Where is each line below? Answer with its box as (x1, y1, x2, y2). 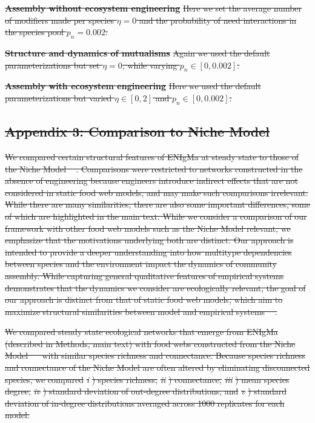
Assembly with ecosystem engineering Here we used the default (5, 80, 261, 92)
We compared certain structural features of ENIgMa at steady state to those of (5, 150, 299, 163)
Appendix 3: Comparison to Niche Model (5, 122, 270, 141)
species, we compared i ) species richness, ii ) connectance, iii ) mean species (5, 373, 290, 385)
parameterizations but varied (5, 91, 112, 104)
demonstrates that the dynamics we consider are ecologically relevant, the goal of (5, 281, 306, 294)
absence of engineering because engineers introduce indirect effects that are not (5, 174, 298, 187)
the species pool (5, 25, 64, 38)
